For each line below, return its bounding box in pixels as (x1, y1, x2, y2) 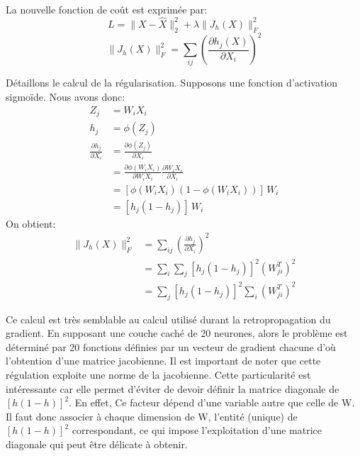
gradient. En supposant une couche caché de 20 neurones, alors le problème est (6, 326, 348, 340)
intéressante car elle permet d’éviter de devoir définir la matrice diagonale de (6, 381, 339, 396)
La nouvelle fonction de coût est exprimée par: (6, 2, 208, 16)
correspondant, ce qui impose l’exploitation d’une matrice (72, 423, 322, 438)
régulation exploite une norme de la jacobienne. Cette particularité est (6, 367, 311, 382)
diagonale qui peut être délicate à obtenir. (6, 436, 188, 451)
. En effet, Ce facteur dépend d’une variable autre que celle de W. (69, 395, 355, 410)
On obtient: (6, 216, 56, 230)
